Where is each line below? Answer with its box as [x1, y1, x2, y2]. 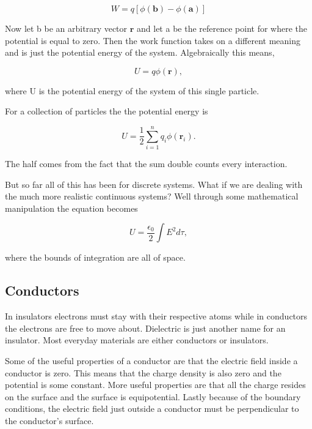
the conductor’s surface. [5, 414, 94, 427]
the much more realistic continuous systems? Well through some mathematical [5, 190, 299, 203]
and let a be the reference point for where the [137, 22, 307, 34]
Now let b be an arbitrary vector [5, 22, 128, 34]
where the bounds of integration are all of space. [5, 251, 186, 264]
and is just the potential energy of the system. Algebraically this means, [5, 46, 275, 59]
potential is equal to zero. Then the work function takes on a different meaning [5, 34, 301, 47]
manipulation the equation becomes [5, 201, 138, 214]
